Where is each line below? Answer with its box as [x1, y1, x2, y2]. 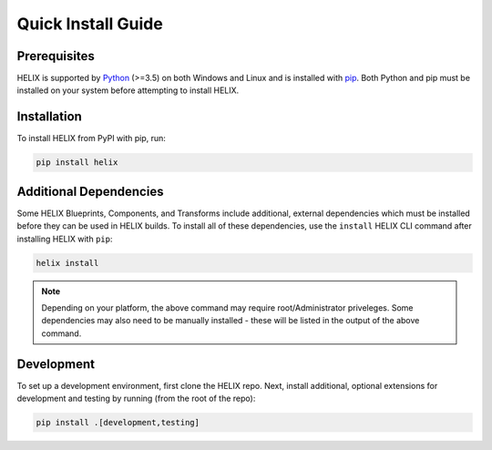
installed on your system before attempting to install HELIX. [16, 85, 240, 96]
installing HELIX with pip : [16, 233, 113, 244]
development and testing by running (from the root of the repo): [16, 393, 256, 404]
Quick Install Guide [16, 14, 163, 34]
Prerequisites [16, 48, 95, 64]
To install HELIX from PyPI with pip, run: [16, 133, 166, 144]
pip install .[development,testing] [36, 417, 200, 428]
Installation [16, 109, 82, 125]
